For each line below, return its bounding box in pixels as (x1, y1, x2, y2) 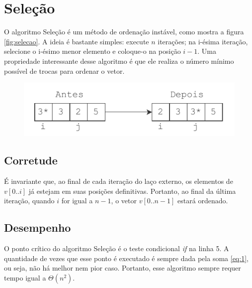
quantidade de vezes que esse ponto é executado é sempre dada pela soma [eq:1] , (4, 253, 249, 263)
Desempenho (4, 220, 71, 235)
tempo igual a (4, 272, 46, 283)
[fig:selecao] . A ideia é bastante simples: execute (4, 36, 149, 46)
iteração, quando (4, 195, 55, 206)
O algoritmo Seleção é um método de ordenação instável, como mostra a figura (4, 26, 244, 37)
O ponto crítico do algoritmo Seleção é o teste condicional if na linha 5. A (4, 243, 229, 254)
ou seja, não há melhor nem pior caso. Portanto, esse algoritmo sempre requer (4, 263, 241, 273)
